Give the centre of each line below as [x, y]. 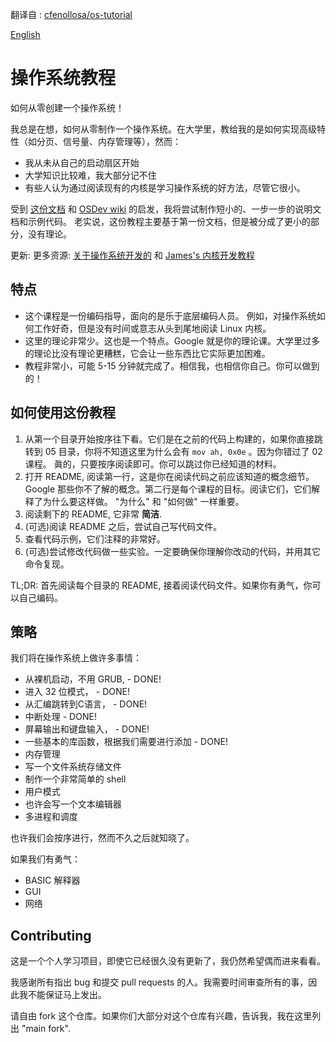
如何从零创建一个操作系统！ [67, 107]
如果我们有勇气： [45, 859]
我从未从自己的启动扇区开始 [82, 162]
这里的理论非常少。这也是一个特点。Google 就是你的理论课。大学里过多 [172, 340]
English [25, 34]
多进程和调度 [51, 817]
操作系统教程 [63, 78]
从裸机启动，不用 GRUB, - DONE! [93, 679]
